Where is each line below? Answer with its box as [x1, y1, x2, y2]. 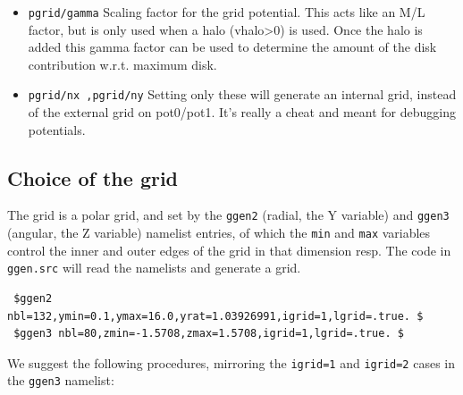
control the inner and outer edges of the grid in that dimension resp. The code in [7, 240, 451, 259]
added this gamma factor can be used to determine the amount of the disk [28, 38, 437, 56]
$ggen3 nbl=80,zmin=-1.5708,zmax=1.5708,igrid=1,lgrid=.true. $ [13, 327, 404, 340]
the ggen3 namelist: [7, 371, 114, 390]
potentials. [28, 120, 86, 139]
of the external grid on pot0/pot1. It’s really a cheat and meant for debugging [28, 103, 457, 122]
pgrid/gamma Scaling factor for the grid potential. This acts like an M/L [28, 3, 425, 21]
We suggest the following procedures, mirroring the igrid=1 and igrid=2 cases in [7, 353, 456, 372]
